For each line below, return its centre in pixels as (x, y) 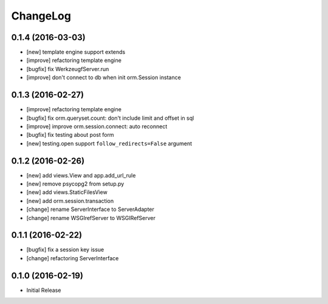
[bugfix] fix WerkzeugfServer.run (68, 69)
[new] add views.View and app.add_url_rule (81, 175)
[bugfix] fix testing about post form (70, 135)
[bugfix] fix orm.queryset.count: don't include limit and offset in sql (110, 118)
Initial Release (44, 290)
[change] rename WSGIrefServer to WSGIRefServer (91, 218)
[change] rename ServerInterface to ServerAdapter (91, 209)
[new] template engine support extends (76, 52)
